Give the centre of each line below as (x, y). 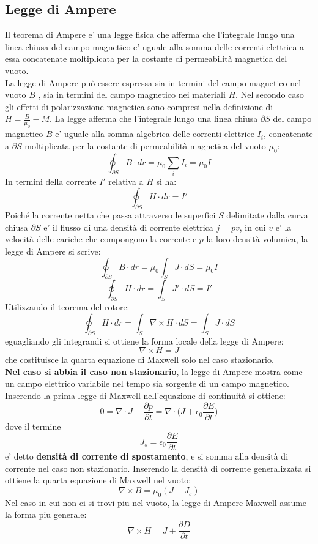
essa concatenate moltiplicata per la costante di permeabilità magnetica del (146, 58)
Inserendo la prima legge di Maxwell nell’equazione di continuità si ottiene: (145, 395)
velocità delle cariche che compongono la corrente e (101, 239)
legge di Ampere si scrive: (53, 251)
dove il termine (33, 426)
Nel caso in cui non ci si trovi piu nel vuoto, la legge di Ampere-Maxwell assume (156, 502)
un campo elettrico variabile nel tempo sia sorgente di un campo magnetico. (147, 383)
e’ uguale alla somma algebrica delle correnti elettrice (155, 134)
